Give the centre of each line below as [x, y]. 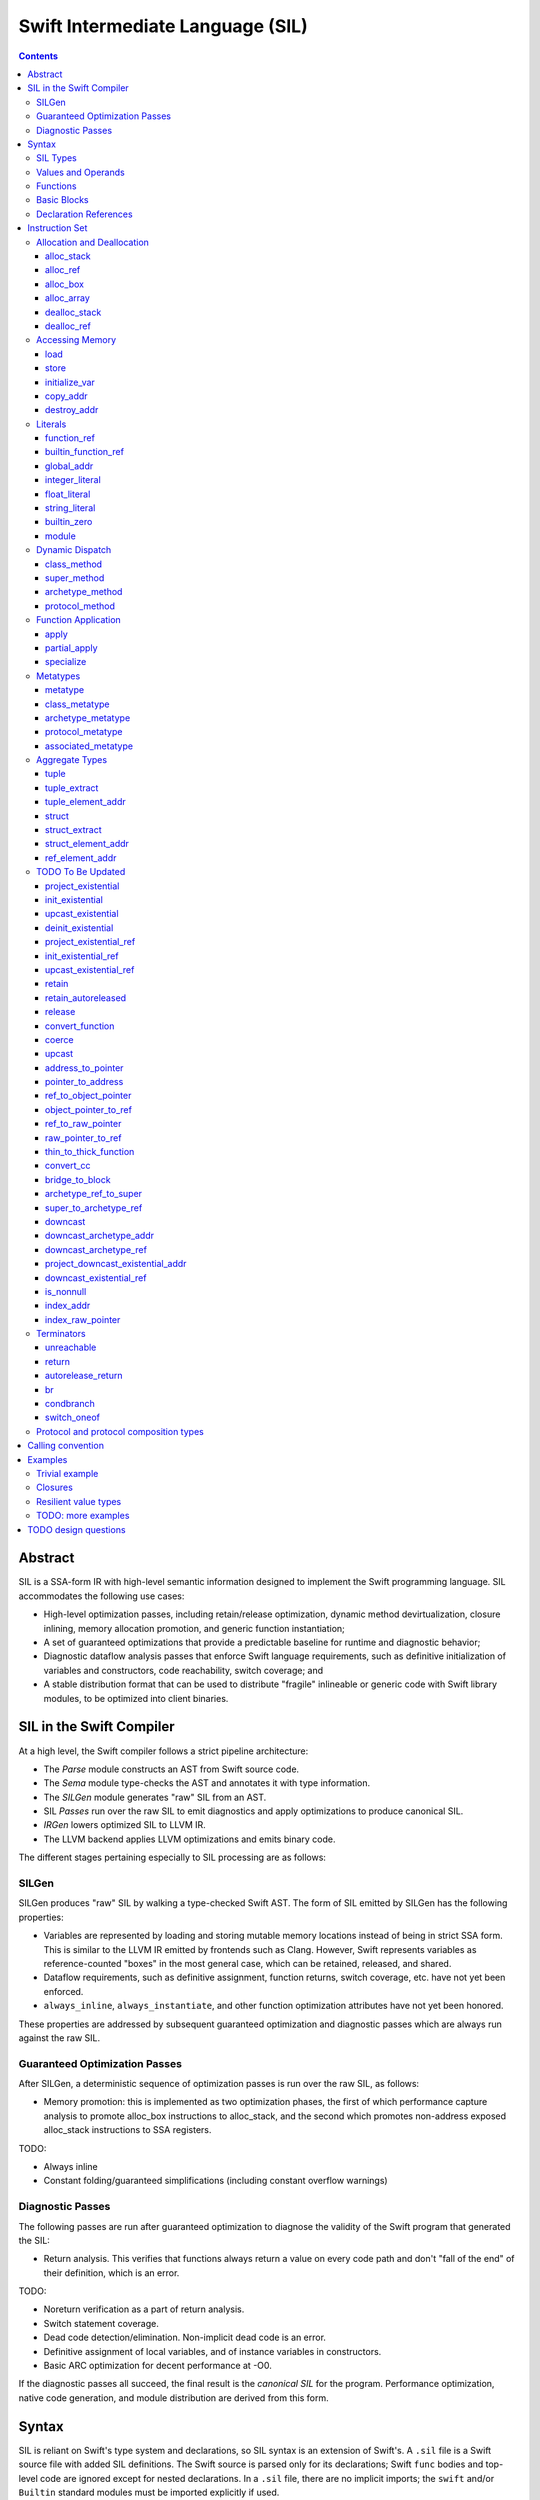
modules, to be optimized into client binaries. [136, 1698]
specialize [66, 662]
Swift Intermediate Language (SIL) [163, 26]
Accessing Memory [76, 340]
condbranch [70, 1404]
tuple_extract [72, 787]
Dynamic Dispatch [74, 550]
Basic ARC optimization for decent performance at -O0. [157, 2366]
